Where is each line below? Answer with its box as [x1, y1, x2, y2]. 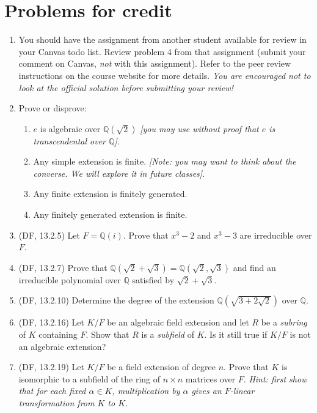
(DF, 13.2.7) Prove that [18, 261, 107, 273]
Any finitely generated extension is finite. [33, 208, 188, 221]
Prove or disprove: [18, 102, 87, 114]
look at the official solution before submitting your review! [18, 81, 233, 94]
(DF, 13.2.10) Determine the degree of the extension [18, 294, 214, 307]
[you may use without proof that [140, 122, 259, 135]
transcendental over [33, 134, 106, 147]
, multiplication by [112, 384, 180, 397]
